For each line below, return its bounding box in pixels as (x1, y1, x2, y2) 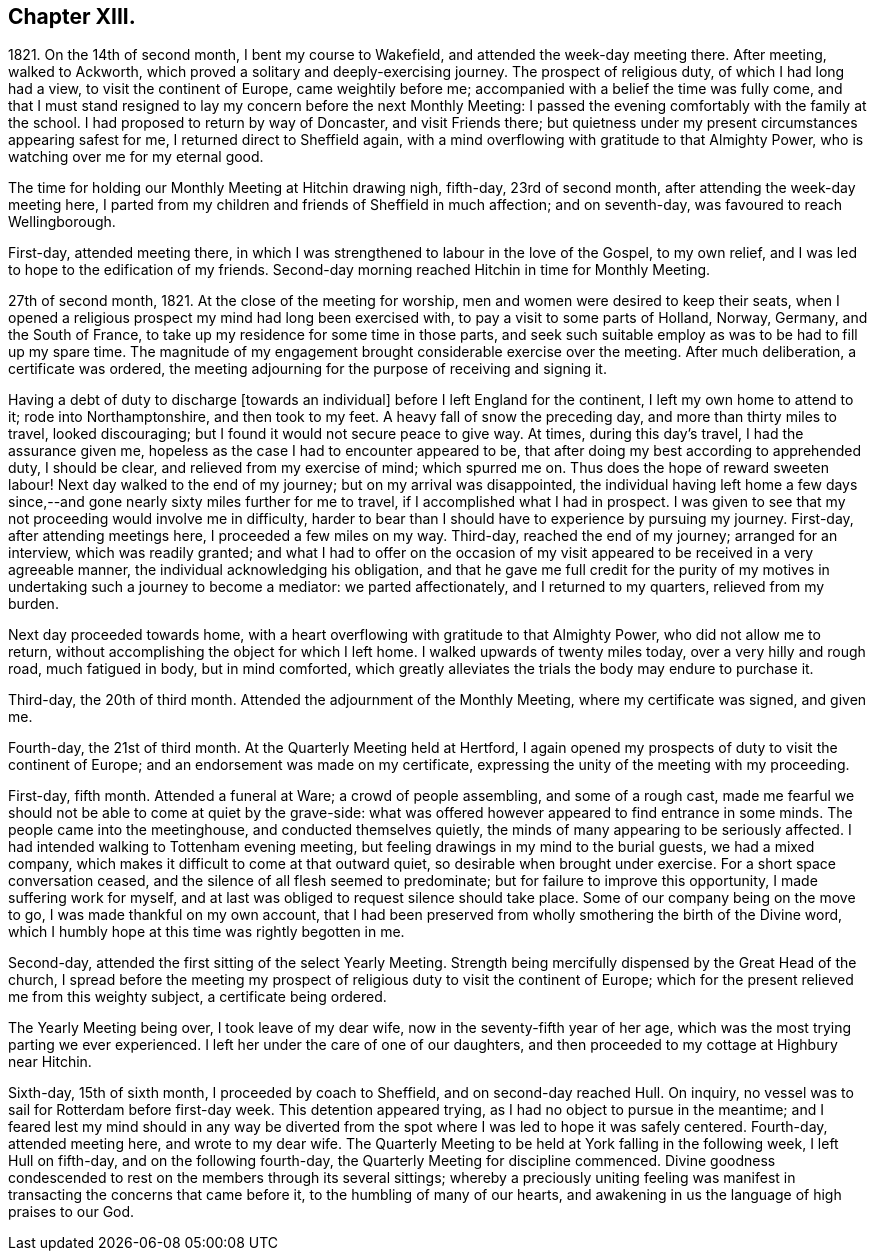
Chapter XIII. (8, 4, 136, 29)
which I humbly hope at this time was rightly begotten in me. (8, 923, 405, 941)
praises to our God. (8, 1203, 135, 1221)
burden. (8, 595, 59, 613)
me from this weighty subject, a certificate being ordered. (8, 988, 387, 1006)
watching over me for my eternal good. (8, 148, 264, 166)
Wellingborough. (8, 213, 116, 231)
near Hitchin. (8, 1053, 92, 1071)
